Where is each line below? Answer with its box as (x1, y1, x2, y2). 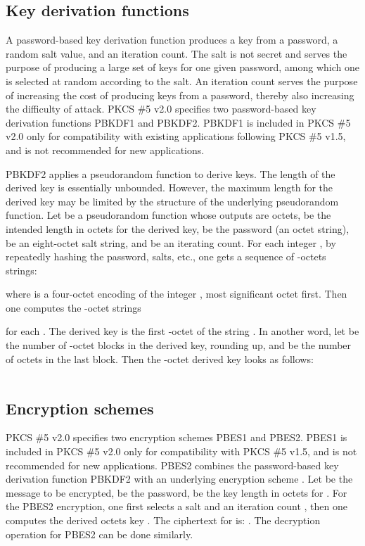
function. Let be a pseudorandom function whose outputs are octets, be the (6, 208, 331, 222)
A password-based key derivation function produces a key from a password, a (6, 32, 338, 47)
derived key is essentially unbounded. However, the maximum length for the (6, 180, 333, 195)
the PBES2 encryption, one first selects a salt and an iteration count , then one (6, 499, 347, 514)
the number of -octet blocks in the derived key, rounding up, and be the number (6, 338, 352, 353)
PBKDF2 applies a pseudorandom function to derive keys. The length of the (6, 166, 335, 181)
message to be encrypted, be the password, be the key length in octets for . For (6, 485, 347, 500)
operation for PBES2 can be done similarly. (6, 526, 193, 541)
